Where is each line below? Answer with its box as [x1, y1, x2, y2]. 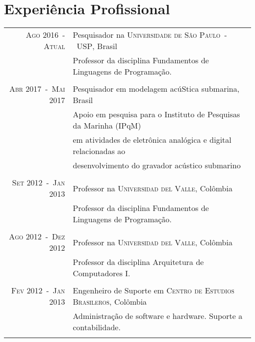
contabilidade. [73, 321, 121, 333]
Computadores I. [73, 267, 130, 279]
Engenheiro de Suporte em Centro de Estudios [73, 285, 234, 296]
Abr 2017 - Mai [9, 83, 65, 95]
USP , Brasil [76, 40, 117, 52]
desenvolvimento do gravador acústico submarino [73, 159, 241, 171]
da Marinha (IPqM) [73, 120, 141, 132]
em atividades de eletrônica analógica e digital [73, 134, 231, 146]
